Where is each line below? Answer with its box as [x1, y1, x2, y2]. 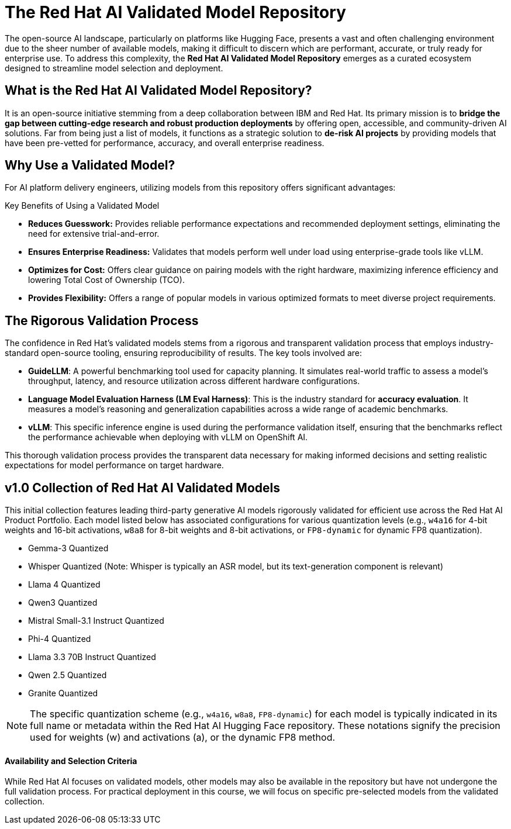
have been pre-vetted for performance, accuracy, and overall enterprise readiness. [5, 137, 324, 148]
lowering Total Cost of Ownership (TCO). [28, 275, 185, 285]
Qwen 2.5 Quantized [28, 670, 107, 681]
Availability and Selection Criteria [5, 755, 137, 766]
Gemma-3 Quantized [28, 543, 109, 554]
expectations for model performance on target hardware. [5, 460, 224, 471]
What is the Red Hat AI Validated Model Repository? [5, 83, 312, 98]
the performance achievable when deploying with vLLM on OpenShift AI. [28, 432, 308, 443]
